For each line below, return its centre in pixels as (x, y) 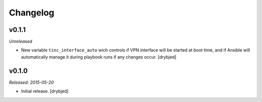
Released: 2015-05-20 (32, 82)
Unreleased (21, 42)
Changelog (32, 13)
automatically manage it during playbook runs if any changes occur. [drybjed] (99, 57)
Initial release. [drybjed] (45, 91)
